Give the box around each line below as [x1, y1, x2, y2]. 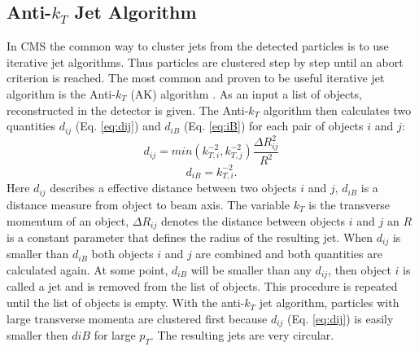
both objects [91, 245, 154, 262]
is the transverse [308, 195, 390, 213]
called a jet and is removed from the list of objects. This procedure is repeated [7, 278, 398, 295]
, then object [328, 261, 391, 279]
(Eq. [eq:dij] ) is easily [287, 309, 394, 327]
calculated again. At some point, [7, 261, 168, 279]
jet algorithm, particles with [259, 294, 399, 311]
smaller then [7, 327, 68, 344]
